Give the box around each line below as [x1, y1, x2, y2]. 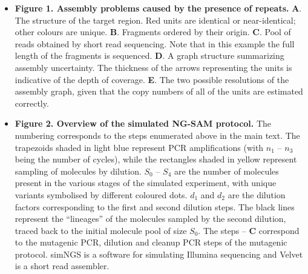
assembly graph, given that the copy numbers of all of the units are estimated [15, 85, 303, 98]
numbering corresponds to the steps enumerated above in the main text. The [15, 129, 300, 141]
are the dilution [228, 188, 286, 201]
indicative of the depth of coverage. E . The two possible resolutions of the [15, 73, 289, 85]
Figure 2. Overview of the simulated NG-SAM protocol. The [15, 117, 272, 130]
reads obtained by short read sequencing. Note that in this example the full [15, 37, 295, 50]
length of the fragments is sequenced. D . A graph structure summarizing [15, 49, 284, 62]
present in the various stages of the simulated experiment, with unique [15, 176, 277, 189]
